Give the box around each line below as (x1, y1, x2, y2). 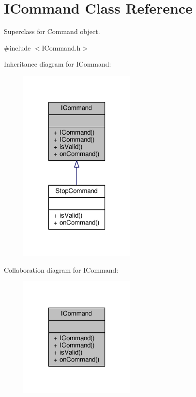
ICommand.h (42, 42, 81, 52)
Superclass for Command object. (4, 26, 100, 36)
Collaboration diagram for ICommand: (4, 264, 119, 275)
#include (4, 42, 31, 52)
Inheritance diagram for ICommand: (4, 59, 111, 69)
